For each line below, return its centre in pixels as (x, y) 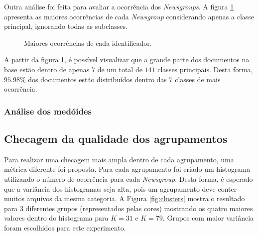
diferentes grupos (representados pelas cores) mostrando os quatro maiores (139, 208)
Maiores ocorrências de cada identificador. (88, 43)
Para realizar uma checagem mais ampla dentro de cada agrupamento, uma (119, 159)
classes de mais (198, 79)
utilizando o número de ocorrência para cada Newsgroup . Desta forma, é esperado (129, 178)
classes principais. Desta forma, (205, 69)
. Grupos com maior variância (208, 218)
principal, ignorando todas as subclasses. (66, 26)
